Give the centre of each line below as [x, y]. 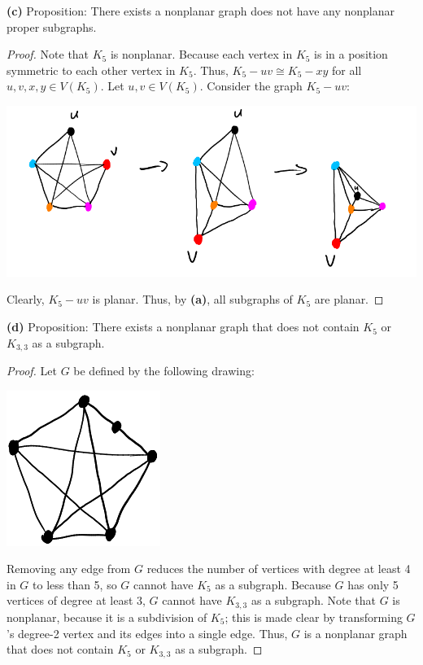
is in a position [351, 54]
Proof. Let [32, 371]
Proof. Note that [48, 54]
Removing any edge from [69, 569]
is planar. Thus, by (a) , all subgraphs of [192, 299]
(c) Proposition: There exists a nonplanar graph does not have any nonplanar [201, 11]
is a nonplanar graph [355, 633]
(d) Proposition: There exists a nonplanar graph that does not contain [183, 327]
